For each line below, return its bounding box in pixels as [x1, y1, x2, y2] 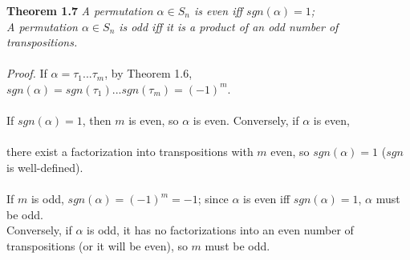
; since [197, 190, 229, 207]
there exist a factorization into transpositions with [6, 143, 254, 160]
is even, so [128, 112, 179, 129]
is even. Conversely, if [193, 112, 299, 129]
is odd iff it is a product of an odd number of [119, 18, 339, 34]
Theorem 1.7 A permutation [6, 2, 153, 18]
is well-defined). [6, 158, 83, 175]
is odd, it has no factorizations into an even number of [87, 222, 354, 238]
